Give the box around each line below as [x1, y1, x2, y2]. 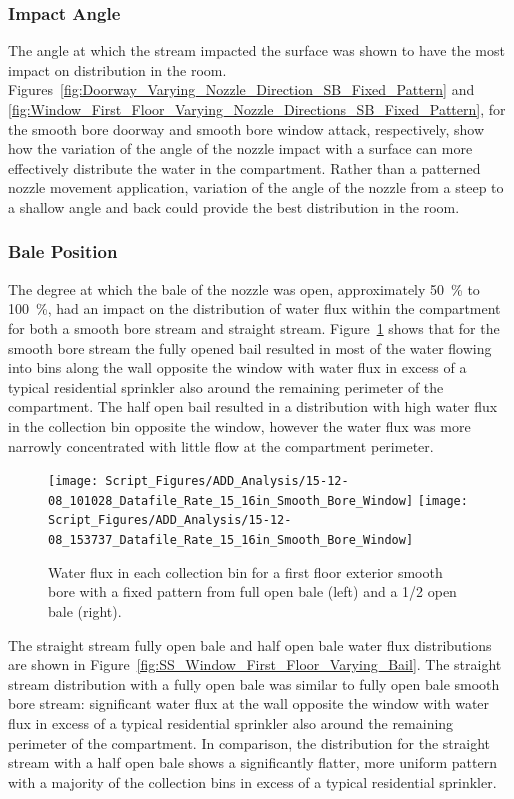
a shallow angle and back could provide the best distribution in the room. [8, 196, 460, 217]
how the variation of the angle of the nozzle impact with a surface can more [8, 138, 473, 159]
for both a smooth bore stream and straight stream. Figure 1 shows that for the [8, 317, 500, 338]
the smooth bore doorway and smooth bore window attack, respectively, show [8, 118, 485, 139]
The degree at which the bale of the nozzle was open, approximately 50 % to [8, 278, 480, 299]
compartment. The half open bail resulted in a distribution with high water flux [8, 396, 498, 417]
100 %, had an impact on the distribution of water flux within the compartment [8, 298, 501, 319]
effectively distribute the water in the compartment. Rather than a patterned [8, 157, 481, 178]
